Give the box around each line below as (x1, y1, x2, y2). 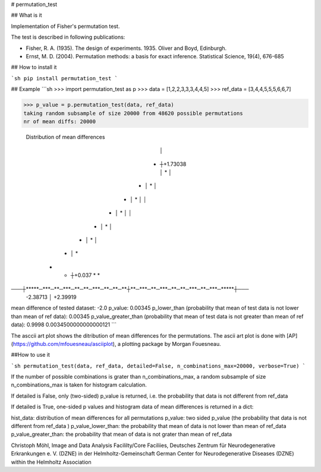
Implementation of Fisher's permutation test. (11, 23, 120, 30)
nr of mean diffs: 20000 (23, 118, 96, 125)
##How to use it (11, 351, 51, 358)
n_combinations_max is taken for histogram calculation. (11, 381, 147, 389)
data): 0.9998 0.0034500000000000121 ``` (11, 321, 117, 328)
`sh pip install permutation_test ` (11, 75, 118, 81)
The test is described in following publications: (11, 33, 125, 41)
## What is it (11, 12, 42, 19)
